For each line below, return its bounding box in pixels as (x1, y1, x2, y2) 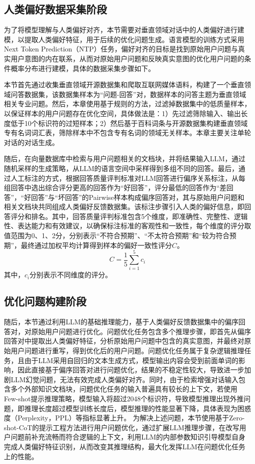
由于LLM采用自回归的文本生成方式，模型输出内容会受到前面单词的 (24, 355, 239, 365)
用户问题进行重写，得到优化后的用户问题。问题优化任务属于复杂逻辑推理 (10, 345, 244, 355)
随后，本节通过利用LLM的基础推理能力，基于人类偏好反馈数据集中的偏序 (4, 317, 239, 327)
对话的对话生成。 (4, 137, 59, 147)
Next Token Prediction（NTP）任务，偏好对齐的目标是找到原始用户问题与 (4, 44, 238, 54)
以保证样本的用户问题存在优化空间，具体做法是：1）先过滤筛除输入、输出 (4, 108, 241, 118)
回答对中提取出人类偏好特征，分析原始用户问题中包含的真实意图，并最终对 (4, 336, 244, 346)
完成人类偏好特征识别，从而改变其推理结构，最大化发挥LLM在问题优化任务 (4, 441, 246, 451)
